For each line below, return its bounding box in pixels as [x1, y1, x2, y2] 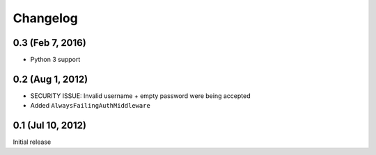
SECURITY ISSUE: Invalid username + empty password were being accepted [30, 91, 251, 100]
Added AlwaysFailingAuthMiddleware [30, 101, 151, 110]
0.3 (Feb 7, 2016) [13, 37, 86, 49]
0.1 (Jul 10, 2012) [13, 120, 87, 131]
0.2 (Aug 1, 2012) [13, 73, 88, 85]
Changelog [13, 10, 78, 26]
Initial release [13, 138, 52, 146]
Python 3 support [30, 56, 81, 64]
